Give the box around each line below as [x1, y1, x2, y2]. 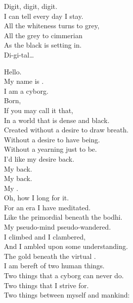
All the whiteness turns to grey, [4, 20, 99, 31]
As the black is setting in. [4, 40, 82, 50]
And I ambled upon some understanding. [4, 241, 128, 251]
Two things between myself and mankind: [4, 290, 130, 300]
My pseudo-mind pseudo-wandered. [4, 222, 111, 232]
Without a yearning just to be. [4, 144, 97, 154]
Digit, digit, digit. [4, 1, 57, 11]
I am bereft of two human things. [4, 260, 105, 271]
